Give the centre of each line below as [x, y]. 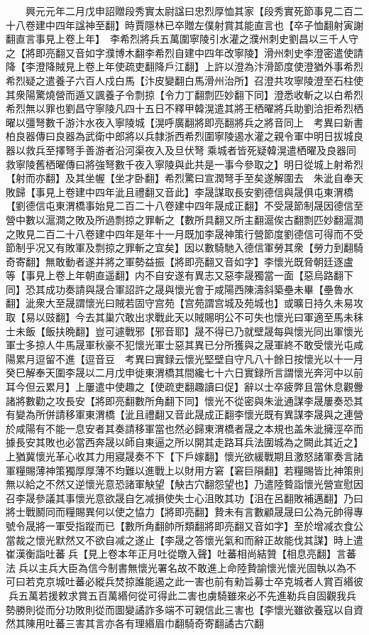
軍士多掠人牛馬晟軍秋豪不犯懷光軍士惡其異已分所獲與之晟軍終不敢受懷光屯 [180, 345]
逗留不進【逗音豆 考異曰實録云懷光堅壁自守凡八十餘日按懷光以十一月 [199, 358]
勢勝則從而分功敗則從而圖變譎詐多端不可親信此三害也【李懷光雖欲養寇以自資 [184, 609]
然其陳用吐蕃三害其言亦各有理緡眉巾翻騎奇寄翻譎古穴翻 [135, 623]
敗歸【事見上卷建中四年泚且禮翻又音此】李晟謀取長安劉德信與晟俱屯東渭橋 [180, 191]
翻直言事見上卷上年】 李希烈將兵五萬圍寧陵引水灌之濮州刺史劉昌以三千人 [177, 39]
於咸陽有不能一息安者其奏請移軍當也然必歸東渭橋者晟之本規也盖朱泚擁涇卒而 [184, 428]
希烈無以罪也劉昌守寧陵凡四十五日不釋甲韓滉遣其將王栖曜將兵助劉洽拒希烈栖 [184, 108]
